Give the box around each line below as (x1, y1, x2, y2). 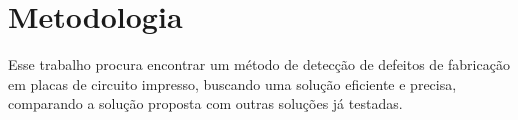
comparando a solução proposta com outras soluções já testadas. (8, 93, 403, 114)
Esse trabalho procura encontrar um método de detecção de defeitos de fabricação (8, 54, 510, 75)
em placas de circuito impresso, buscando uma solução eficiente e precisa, (8, 73, 457, 94)
